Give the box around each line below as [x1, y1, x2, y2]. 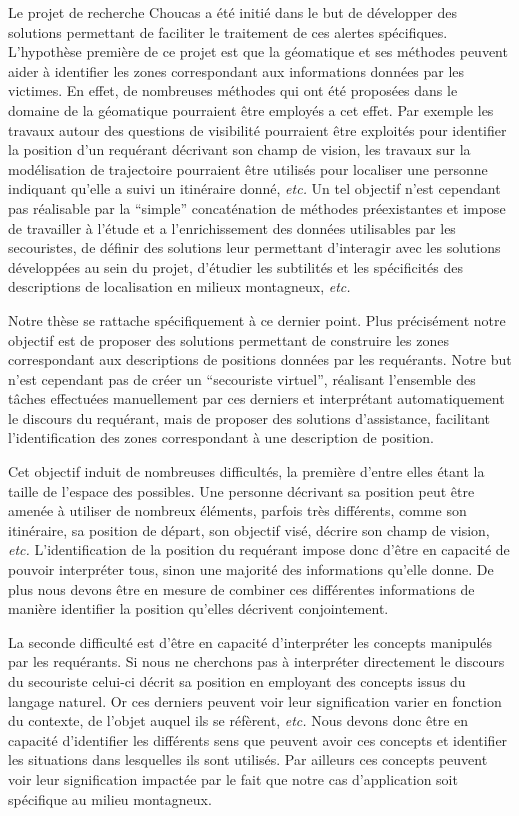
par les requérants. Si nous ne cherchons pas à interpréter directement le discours [8, 651, 505, 672]
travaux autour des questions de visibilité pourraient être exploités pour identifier [8, 119, 507, 140]
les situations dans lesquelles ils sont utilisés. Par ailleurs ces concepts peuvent [8, 749, 488, 770]
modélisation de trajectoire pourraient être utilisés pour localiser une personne [8, 158, 488, 179]
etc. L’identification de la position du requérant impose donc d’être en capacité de [8, 539, 510, 560]
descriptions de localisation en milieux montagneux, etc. [8, 276, 351, 297]
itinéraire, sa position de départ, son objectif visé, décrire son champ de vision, [8, 519, 490, 540]
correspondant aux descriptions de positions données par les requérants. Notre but [8, 349, 512, 370]
